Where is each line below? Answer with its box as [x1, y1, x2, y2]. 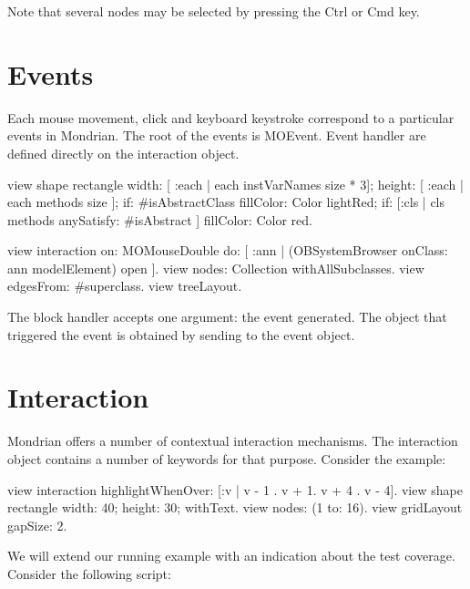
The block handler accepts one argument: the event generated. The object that [7, 307, 447, 326]
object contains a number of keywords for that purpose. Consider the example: [7, 449, 446, 468]
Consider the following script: [7, 563, 171, 583]
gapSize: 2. [7, 515, 67, 534]
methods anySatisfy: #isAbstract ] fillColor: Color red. [7, 210, 312, 229]
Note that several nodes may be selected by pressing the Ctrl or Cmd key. [7, 2, 420, 20]
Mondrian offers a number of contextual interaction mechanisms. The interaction [7, 431, 458, 450]
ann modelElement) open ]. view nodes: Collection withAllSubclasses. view [7, 258, 424, 277]
